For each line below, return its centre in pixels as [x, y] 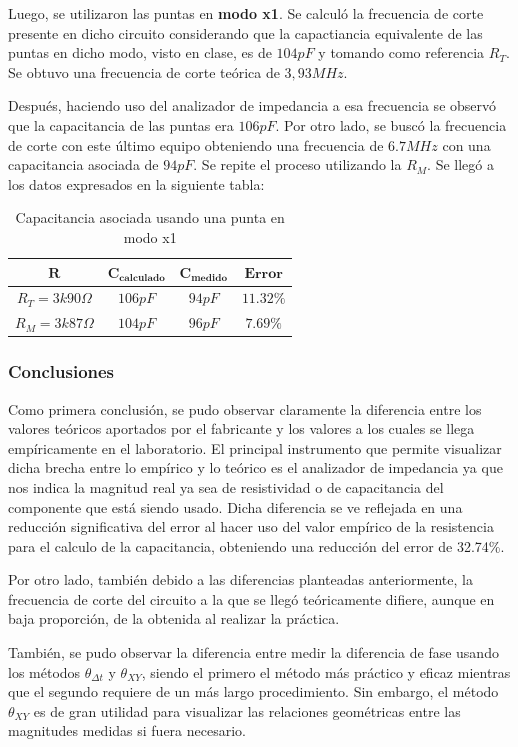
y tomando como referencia [401, 52]
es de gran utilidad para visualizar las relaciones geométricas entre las [247, 710]
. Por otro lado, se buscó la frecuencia [391, 124]
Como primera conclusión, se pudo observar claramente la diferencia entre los [245, 408]
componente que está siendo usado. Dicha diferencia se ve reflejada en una [235, 506]
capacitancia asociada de [83, 164]
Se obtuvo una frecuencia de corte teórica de [144, 71]
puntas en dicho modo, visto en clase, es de [140, 52]
